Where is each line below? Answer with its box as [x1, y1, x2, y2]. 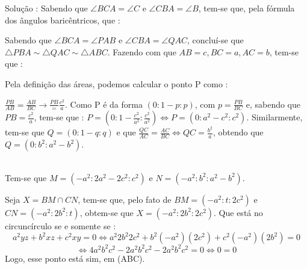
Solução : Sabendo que [5, 2, 88, 14]
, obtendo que [212, 126, 264, 138]
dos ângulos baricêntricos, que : [5, 13, 120, 26]
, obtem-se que [79, 206, 134, 218]
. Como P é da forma [65, 97, 143, 110]
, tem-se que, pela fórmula [198, 2, 295, 14]
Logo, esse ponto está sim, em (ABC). [5, 252, 145, 264]
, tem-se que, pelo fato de [78, 193, 172, 205]
